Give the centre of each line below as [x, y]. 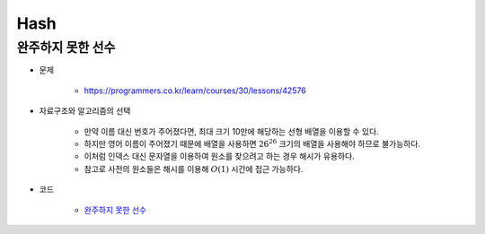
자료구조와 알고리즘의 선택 [85, 111]
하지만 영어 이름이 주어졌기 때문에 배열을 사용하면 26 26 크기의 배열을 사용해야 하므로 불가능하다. [252, 143]
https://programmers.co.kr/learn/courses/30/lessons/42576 [195, 91]
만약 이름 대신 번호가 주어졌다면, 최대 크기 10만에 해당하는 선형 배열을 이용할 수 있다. [231, 131]
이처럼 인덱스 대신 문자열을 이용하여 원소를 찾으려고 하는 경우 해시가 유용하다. [219, 156]
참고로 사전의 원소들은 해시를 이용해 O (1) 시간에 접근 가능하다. [194, 169]
